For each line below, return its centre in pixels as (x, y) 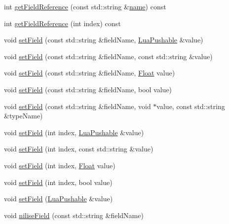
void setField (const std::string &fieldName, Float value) (90, 73)
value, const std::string (191, 106)
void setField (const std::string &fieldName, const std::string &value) (108, 56)
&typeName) (23, 116)
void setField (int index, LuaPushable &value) (74, 132)
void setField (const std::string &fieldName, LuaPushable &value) (104, 40)
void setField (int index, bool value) (58, 182)
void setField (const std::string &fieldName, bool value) (88, 89)
